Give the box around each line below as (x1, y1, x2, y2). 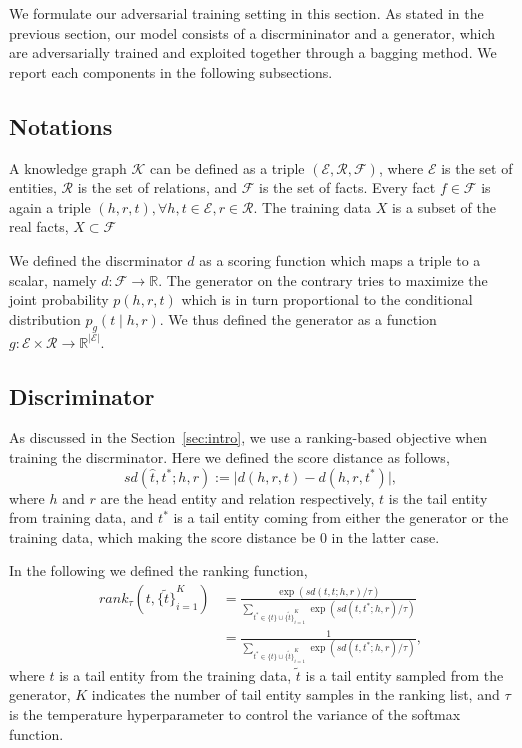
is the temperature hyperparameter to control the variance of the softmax (9, 703, 461, 724)
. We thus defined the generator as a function (159, 308, 437, 329)
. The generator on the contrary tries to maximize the (158, 269, 488, 290)
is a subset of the (391, 196, 497, 217)
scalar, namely (9, 269, 97, 290)
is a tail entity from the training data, (59, 664, 292, 685)
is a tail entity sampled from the (305, 664, 504, 685)
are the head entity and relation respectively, (100, 487, 375, 508)
